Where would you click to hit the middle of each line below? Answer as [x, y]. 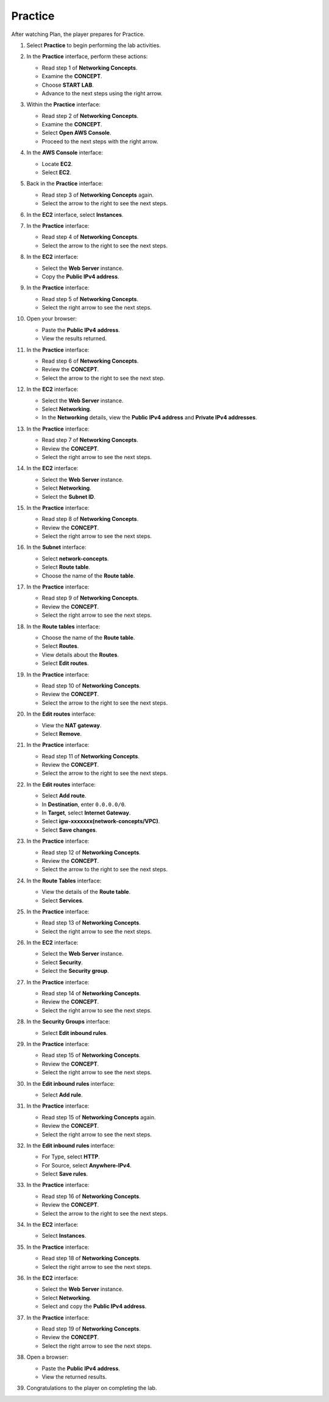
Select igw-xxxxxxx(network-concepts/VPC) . [101, 821]
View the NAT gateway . [72, 725]
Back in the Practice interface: [65, 184]
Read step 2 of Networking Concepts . [90, 115]
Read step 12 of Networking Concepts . [91, 852]
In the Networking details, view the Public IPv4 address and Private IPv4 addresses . [149, 418]
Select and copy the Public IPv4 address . [94, 1306]
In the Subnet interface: [56, 547]
